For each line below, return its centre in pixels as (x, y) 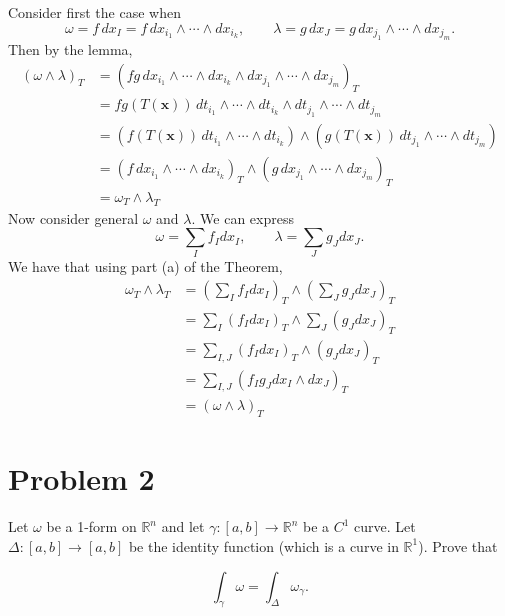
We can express (247, 217)
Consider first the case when (94, 12)
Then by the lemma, (70, 49)
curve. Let (385, 526)
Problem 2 (81, 478)
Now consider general (73, 217)
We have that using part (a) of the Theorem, (145, 266)
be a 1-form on (91, 526)
